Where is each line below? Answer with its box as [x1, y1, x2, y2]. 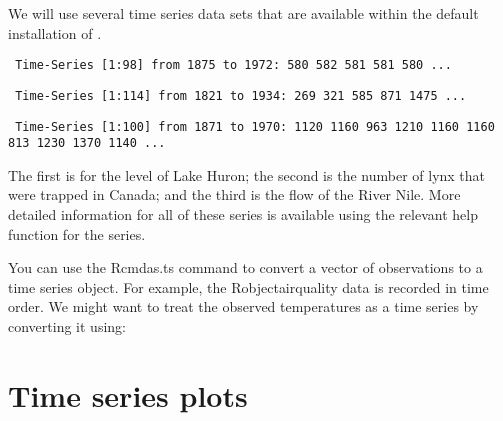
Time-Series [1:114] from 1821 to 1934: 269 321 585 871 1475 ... [15, 88, 467, 103]
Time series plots [8, 374, 248, 415]
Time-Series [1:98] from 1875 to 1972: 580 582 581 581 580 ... [15, 58, 452, 73]
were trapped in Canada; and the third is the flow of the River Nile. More [8, 184, 461, 205]
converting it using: [8, 315, 126, 336]
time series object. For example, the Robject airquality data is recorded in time [8, 276, 489, 297]
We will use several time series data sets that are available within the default [8, 3, 479, 23]
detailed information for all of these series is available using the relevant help [8, 204, 478, 224]
